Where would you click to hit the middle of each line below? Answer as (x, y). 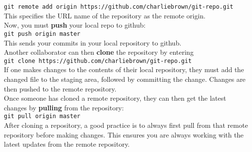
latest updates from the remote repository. (67, 144)
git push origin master (42, 34)
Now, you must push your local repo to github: (75, 25)
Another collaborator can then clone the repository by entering (99, 52)
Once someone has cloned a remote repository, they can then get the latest (115, 98)
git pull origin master (42, 116)
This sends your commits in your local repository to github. (93, 42)
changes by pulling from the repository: (64, 107)
